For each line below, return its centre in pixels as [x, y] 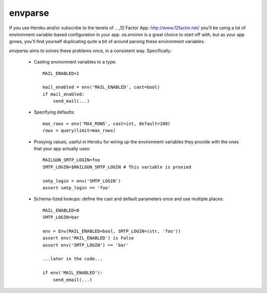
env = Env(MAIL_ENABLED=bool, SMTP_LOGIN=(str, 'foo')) [112, 231]
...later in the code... [73, 259]
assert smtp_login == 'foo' [77, 188]
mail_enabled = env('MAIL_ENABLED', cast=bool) [101, 87]
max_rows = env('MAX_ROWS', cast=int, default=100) [107, 123]
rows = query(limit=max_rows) [79, 131]
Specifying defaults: [54, 112]
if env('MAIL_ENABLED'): [73, 273]
